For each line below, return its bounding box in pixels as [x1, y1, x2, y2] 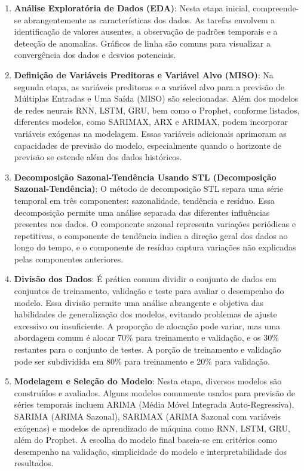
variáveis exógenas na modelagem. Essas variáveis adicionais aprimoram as [14, 127, 287, 139]
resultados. [14, 457, 54, 469]
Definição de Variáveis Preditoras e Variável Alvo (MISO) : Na [14, 68, 274, 81]
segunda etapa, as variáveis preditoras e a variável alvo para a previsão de [14, 80, 284, 93]
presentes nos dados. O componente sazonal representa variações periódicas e [14, 218, 296, 230]
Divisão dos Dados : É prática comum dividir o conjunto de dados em [14, 273, 277, 285]
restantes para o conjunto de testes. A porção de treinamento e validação [14, 343, 281, 356]
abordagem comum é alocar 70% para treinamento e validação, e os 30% [14, 331, 279, 344]
